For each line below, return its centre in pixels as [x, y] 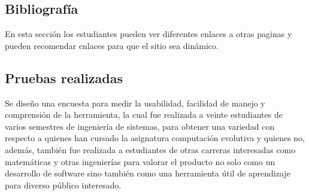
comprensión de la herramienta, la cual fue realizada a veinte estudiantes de [144, 115]
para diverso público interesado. [63, 185]
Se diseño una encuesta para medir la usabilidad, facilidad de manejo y [135, 103]
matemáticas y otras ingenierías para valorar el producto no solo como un [140, 161]
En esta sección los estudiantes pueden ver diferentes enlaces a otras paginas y [149, 34]
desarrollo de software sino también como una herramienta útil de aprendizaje [148, 173]
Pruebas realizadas [64, 77]
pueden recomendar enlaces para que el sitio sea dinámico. [112, 45]
